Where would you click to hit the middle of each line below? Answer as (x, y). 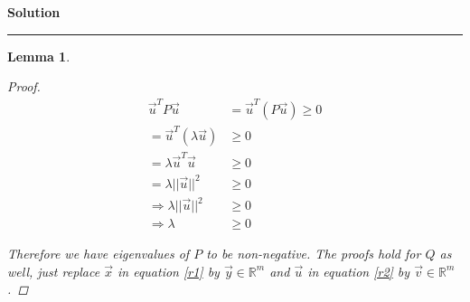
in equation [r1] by (168, 271)
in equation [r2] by (359, 271)
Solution (34, 12)
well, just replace (54, 271)
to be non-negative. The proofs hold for (314, 254)
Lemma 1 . (39, 56)
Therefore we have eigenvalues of (99, 254)
